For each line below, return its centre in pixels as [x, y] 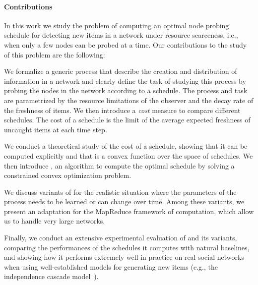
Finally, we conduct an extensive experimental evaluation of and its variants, [121, 238]
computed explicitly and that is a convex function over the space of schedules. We [129, 155]
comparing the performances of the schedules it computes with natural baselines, [127, 247]
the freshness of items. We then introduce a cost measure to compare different [122, 110]
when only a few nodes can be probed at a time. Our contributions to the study [126, 44]
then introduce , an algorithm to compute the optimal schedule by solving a [119, 165]
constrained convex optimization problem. [68, 175]
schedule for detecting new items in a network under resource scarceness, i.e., [121, 35]
